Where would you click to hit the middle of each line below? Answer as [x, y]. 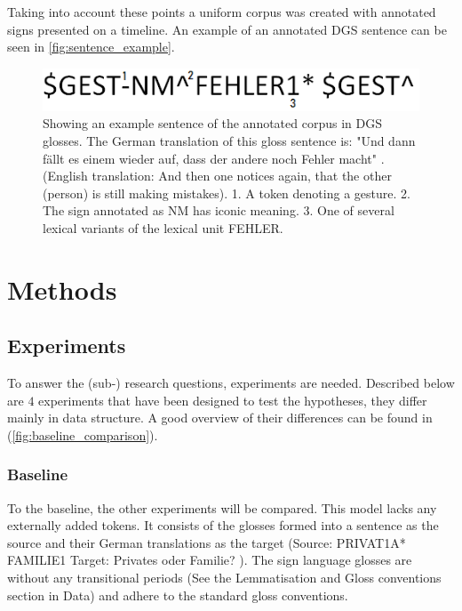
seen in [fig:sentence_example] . [91, 47]
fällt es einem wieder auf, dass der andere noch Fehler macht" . [214, 158]
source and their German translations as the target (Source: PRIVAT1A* [207, 542]
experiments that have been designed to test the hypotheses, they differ [233, 400]
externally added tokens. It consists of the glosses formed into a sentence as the [223, 525]
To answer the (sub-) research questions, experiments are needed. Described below [231, 383]
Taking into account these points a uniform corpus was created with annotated [222, 12]
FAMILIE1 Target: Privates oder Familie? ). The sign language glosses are [210, 560]
